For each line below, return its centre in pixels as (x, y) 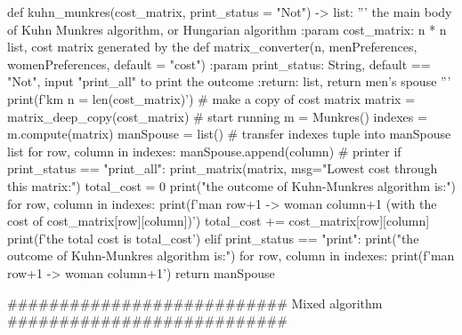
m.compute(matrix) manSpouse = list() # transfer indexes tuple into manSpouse (229, 134)
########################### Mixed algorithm (195, 303)
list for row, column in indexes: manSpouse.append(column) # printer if (204, 151)
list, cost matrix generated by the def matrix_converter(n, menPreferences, (212, 47)
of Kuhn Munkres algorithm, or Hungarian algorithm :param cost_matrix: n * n (227, 29)
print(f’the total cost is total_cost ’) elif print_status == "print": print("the (213, 238)
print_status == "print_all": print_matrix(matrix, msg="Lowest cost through (223, 168)
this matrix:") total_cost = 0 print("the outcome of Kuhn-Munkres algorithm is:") (231, 185)
